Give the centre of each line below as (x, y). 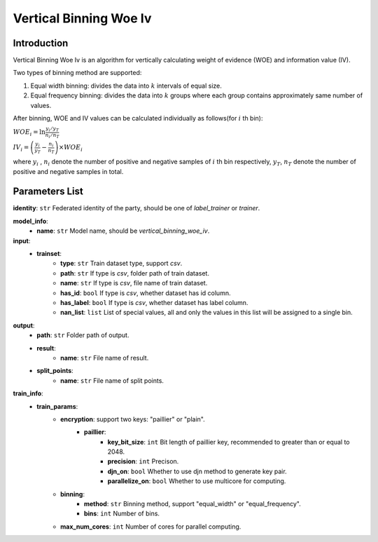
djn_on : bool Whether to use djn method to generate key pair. (197, 471)
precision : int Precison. (143, 461)
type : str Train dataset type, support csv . (121, 264)
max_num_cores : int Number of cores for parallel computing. (151, 527)
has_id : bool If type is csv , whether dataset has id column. (146, 293)
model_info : (30, 221)
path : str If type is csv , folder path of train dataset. (135, 273)
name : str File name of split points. (112, 380)
